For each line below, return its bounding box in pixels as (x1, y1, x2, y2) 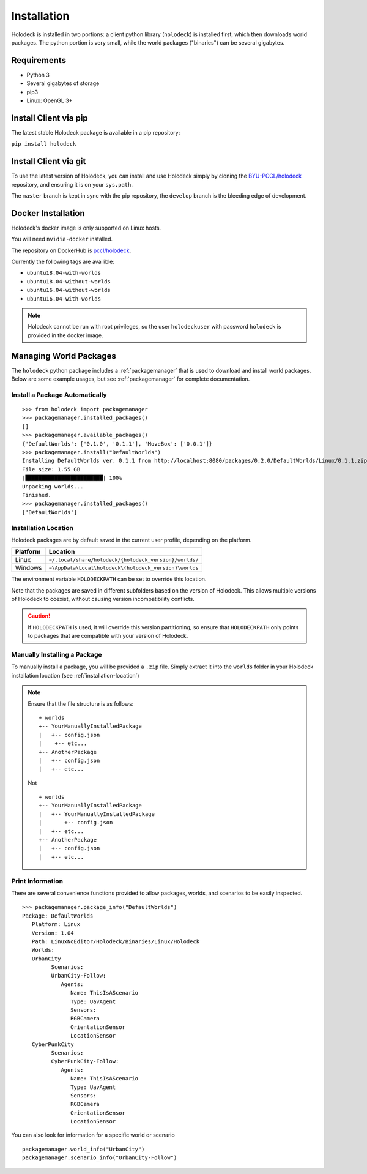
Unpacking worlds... (22, 483, 84, 490)
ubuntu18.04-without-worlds (26, 278, 111, 285)
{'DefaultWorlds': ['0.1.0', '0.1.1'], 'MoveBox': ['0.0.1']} (22, 440, 213, 447)
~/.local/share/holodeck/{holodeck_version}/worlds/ (48, 556, 199, 563)
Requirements (11, 55, 67, 65)
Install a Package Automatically (11, 391, 107, 399)
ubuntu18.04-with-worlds (26, 269, 101, 277)
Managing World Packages (11, 351, 116, 361)
